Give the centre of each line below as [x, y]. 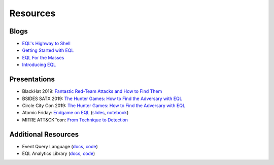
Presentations [32, 79]
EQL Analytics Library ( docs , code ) [59, 153]
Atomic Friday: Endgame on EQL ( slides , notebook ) [75, 113]
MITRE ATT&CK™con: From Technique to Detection [75, 120]
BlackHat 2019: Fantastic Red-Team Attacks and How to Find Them [92, 91]
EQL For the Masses [43, 57]
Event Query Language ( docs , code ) [60, 146]
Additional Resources [44, 134]
